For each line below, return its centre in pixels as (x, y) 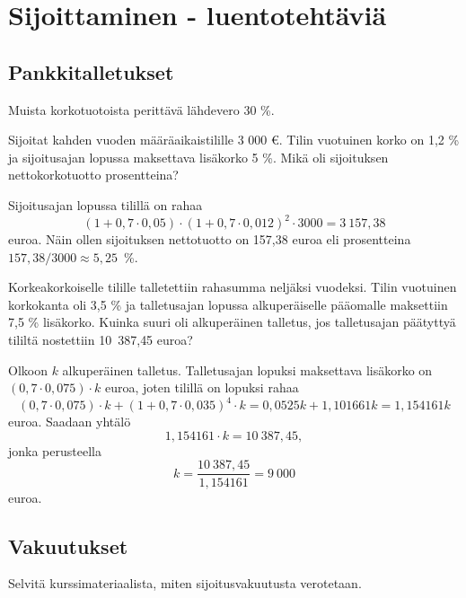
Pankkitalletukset (91, 71)
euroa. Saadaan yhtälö (70, 422)
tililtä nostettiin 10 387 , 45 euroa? (101, 340)
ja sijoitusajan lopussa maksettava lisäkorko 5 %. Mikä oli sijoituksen (198, 157)
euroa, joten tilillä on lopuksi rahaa (202, 387)
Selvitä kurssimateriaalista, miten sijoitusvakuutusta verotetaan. (185, 583)
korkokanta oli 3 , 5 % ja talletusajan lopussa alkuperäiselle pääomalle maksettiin (228, 304)
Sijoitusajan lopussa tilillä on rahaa (106, 204)
